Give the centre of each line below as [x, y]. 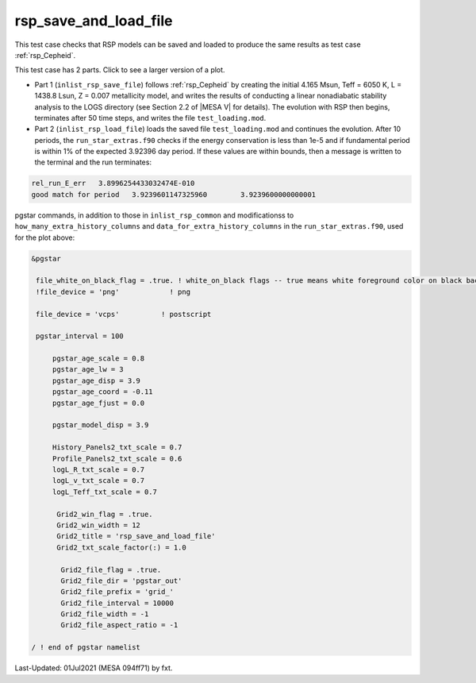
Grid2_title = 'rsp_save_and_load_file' [136, 536]
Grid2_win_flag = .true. [105, 514]
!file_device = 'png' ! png [113, 291]
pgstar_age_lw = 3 [88, 370]
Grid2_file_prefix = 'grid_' [117, 592]
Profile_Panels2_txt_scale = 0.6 [117, 458]
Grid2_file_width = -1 [105, 614]
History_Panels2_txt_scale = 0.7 [117, 448]
